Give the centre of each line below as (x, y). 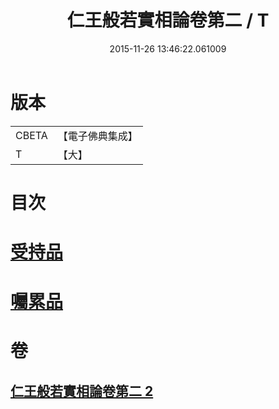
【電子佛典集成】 (97, 136)
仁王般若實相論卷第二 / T (168, 20)
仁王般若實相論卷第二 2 (82, 391)
